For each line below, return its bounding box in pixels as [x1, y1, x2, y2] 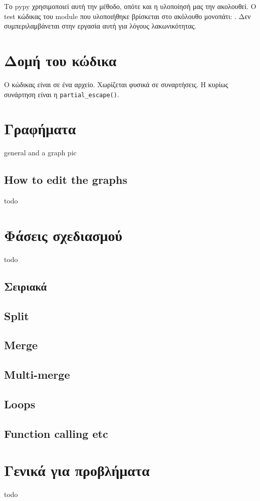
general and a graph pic [4, 147, 77, 158]
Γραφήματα [4, 118, 76, 139]
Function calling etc [4, 425, 108, 441]
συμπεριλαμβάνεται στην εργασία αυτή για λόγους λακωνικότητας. [4, 21, 196, 31]
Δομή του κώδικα [4, 50, 117, 70]
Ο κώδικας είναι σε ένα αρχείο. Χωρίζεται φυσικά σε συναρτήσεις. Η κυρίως [4, 79, 228, 89]
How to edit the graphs [4, 172, 127, 187]
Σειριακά [4, 278, 47, 294]
